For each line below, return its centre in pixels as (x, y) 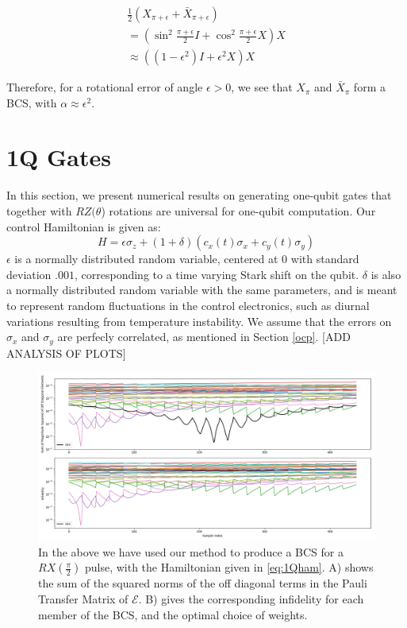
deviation (29, 274)
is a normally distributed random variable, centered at (146, 259)
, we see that (262, 87)
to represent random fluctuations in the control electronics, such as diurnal (188, 305)
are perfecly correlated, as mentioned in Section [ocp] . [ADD (204, 337)
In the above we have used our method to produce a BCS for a (191, 551)
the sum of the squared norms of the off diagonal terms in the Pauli (203, 583)
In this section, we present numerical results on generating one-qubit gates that (199, 195)
